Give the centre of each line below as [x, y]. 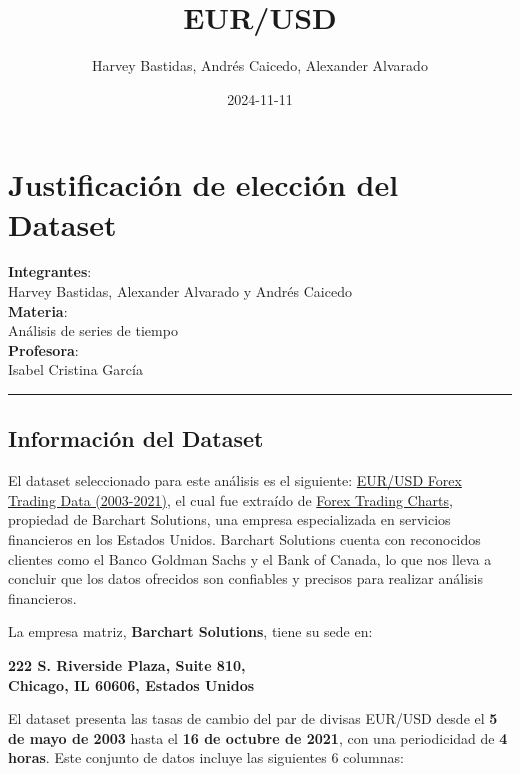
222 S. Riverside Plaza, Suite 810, [127, 664]
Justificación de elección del [203, 184]
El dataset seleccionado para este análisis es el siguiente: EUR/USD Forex [235, 480]
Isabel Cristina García [75, 369]
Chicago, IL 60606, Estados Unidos [131, 684]
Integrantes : [50, 271]
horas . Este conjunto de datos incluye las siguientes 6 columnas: [206, 757]
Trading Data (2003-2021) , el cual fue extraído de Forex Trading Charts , [230, 499]
